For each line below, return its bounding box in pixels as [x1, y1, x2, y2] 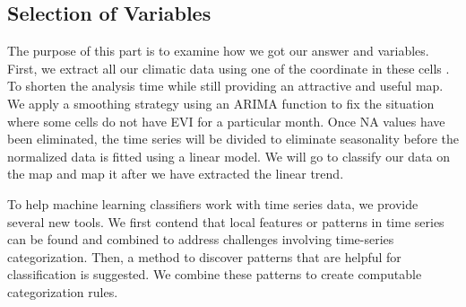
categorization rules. [7, 282, 118, 301]
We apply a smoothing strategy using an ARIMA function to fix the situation [7, 93, 435, 112]
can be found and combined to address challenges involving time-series [7, 230, 394, 249]
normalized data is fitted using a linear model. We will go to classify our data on [7, 146, 450, 165]
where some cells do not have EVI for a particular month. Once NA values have [7, 111, 445, 130]
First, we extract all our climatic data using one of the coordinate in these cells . [7, 58, 450, 77]
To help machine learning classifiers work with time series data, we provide [7, 194, 419, 213]
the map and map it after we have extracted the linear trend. [7, 164, 344, 183]
